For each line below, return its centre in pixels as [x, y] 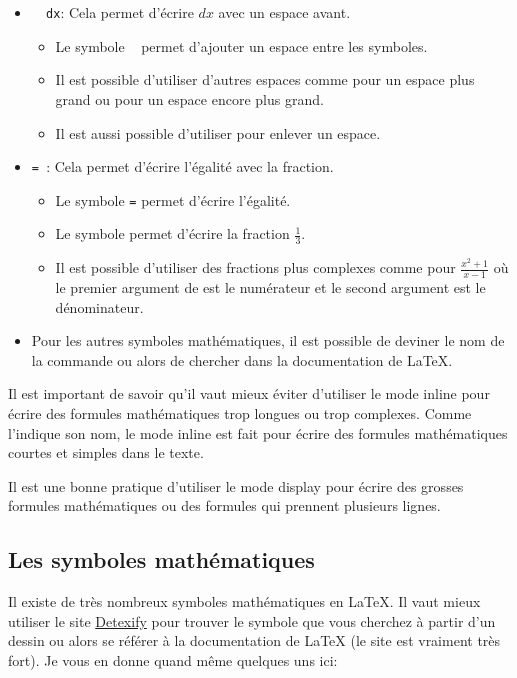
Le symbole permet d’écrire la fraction [172, 233]
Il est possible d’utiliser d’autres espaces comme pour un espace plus [265, 79]
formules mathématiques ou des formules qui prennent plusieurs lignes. [224, 505]
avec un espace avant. [284, 12]
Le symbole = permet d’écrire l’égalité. [173, 199]
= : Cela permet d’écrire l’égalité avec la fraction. [182, 166]
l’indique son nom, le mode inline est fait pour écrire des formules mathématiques [258, 432]
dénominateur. [99, 306]
